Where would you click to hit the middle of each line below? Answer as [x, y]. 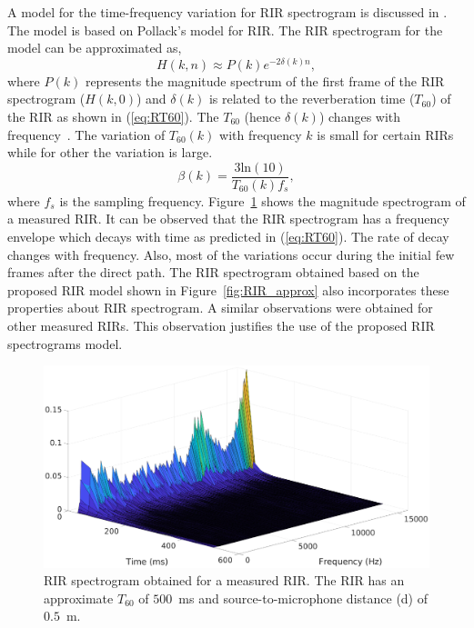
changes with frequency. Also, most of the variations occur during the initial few [231, 254]
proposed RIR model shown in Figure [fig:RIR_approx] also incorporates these [228, 289]
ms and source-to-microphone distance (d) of [303, 598]
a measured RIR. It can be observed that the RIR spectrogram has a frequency [228, 219]
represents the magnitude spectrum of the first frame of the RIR [265, 80]
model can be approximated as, [95, 48]
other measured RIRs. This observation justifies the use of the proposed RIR [221, 325]
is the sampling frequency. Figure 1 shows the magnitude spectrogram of [262, 200]
